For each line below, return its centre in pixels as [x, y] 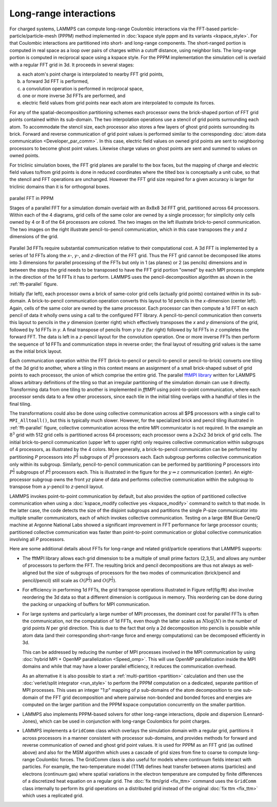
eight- [247, 472]
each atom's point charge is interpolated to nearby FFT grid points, [93, 74]
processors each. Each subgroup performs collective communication [188, 457]
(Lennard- [253, 714]
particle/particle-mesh [33, 35]
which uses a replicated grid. [53, 795]
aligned [30, 572]
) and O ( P [101, 580]
